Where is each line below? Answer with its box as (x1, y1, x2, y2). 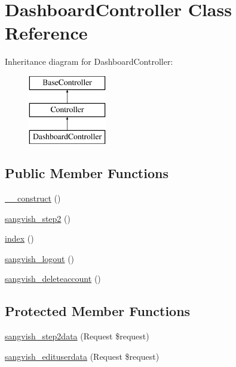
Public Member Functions (5, 164, 168, 182)
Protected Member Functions (5, 302, 191, 320)
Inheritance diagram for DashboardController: (5, 55, 173, 68)
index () (5, 232, 34, 245)
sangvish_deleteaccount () (5, 272, 101, 285)
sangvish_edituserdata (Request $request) (5, 350, 160, 362)
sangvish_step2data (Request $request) (5, 330, 149, 342)
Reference (5, 20, 88, 45)
